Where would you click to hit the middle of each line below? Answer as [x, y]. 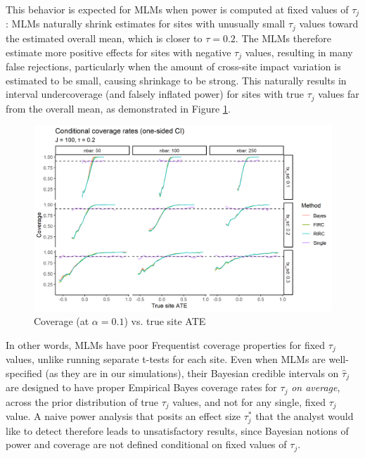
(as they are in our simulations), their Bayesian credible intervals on [192, 373]
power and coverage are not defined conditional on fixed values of [146, 444]
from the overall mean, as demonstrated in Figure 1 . [118, 108]
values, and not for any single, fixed [249, 401]
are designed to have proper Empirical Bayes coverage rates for [141, 387]
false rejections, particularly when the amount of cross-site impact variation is [173, 66]
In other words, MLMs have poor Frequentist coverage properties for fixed [166, 344]
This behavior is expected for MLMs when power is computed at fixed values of [177, 9]
